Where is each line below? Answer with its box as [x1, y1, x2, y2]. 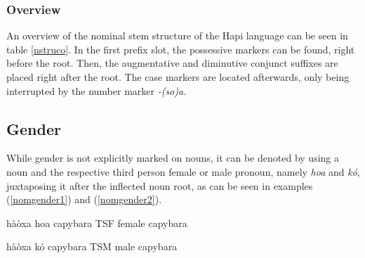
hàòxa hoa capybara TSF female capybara [6, 215, 187, 230]
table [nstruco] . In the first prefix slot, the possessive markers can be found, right [6, 41, 355, 56]
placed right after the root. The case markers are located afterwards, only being [6, 70, 350, 84]
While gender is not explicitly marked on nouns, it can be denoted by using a [6, 150, 339, 165]
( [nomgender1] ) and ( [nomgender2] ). [6, 192, 162, 207]
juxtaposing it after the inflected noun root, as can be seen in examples [6, 178, 313, 193]
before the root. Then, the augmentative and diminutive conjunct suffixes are [6, 56, 338, 70]
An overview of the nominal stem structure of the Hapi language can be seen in [6, 28, 348, 43]
